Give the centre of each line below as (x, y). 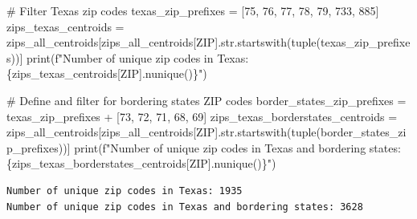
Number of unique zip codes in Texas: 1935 (125, 191)
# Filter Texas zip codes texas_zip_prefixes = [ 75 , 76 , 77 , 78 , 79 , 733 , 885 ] (193, 10)
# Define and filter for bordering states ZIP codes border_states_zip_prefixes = (206, 100)
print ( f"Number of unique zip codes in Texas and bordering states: (237, 147)
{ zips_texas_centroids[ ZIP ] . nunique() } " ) (107, 73)
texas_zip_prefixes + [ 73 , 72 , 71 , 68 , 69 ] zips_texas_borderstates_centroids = (202, 116)
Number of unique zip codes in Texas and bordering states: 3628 (185, 207)
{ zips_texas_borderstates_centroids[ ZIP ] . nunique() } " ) (141, 163)
